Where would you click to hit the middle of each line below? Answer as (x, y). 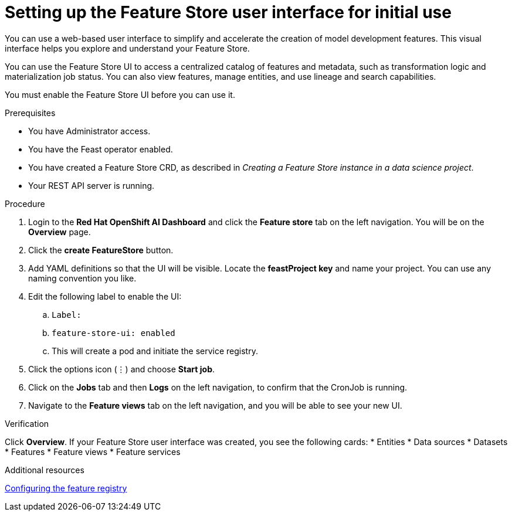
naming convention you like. (82, 278)
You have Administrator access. (89, 131)
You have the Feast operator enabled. (101, 149)
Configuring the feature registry (66, 488)
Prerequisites (30, 113)
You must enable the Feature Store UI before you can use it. (120, 94)
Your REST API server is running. (91, 185)
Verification (27, 423)
